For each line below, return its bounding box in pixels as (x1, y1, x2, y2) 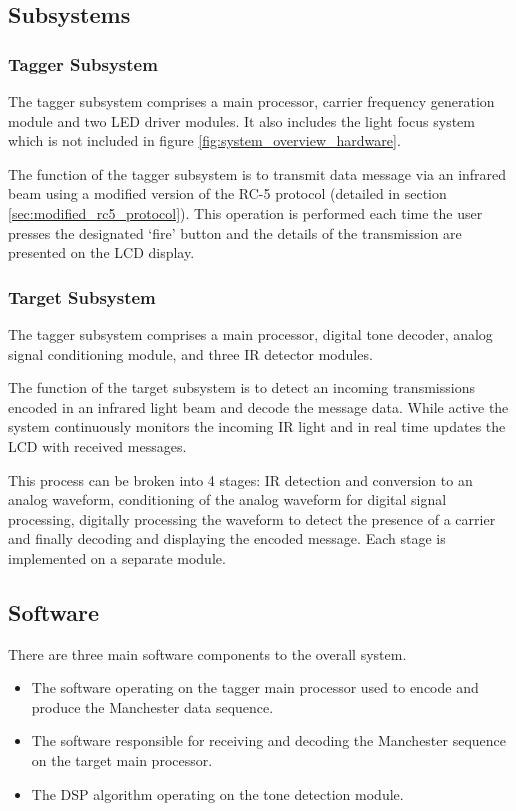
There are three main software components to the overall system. (8, 643, 407, 664)
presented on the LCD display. (8, 242, 195, 263)
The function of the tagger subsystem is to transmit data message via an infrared (8, 163, 507, 184)
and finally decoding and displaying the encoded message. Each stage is (8, 528, 446, 549)
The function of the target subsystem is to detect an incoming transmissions (8, 377, 475, 398)
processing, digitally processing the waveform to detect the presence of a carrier (8, 508, 496, 529)
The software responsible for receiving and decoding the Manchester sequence (31, 730, 507, 751)
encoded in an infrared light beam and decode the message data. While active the (8, 396, 509, 417)
